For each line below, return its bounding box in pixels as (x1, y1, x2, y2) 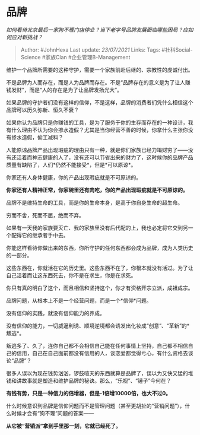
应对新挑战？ (11, 33, 43, 40)
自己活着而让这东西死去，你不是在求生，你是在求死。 (6, 271, 136, 279)
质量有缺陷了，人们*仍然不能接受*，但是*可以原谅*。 (6, 161, 136, 168)
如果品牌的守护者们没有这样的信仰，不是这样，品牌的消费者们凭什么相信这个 (6, 99, 193, 106)
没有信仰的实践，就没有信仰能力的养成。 (6, 309, 105, 316)
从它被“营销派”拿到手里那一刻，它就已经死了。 (6, 422, 122, 429)
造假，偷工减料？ (21, 134, 64, 141)
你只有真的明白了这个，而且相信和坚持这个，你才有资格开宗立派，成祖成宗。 (6, 284, 193, 291)
